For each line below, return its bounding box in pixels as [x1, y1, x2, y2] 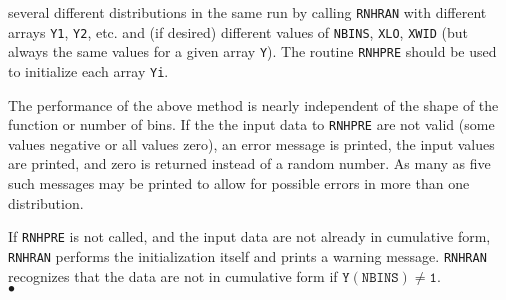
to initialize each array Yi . [8, 60, 169, 81]
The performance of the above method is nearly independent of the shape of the [8, 94, 499, 115]
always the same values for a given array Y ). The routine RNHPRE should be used [8, 41, 497, 62]
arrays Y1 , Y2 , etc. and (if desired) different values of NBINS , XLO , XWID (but [8, 21, 468, 42]
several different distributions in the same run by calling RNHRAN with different [8, 2, 487, 22]
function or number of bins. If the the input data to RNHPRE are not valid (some [8, 114, 495, 135]
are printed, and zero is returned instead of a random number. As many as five [8, 153, 491, 174]
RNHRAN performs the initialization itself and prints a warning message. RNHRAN [8, 245, 487, 266]
